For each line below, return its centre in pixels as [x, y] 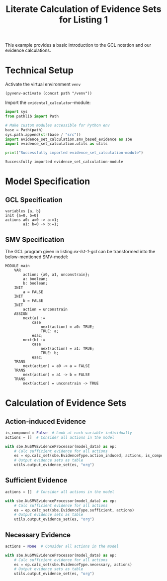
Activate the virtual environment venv [43, 84]
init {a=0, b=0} [22, 216]
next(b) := [34, 340]
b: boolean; [36, 283]
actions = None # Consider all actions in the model [62, 546]
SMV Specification [35, 240]
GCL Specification [34, 200]
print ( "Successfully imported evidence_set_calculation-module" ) [74, 153]
